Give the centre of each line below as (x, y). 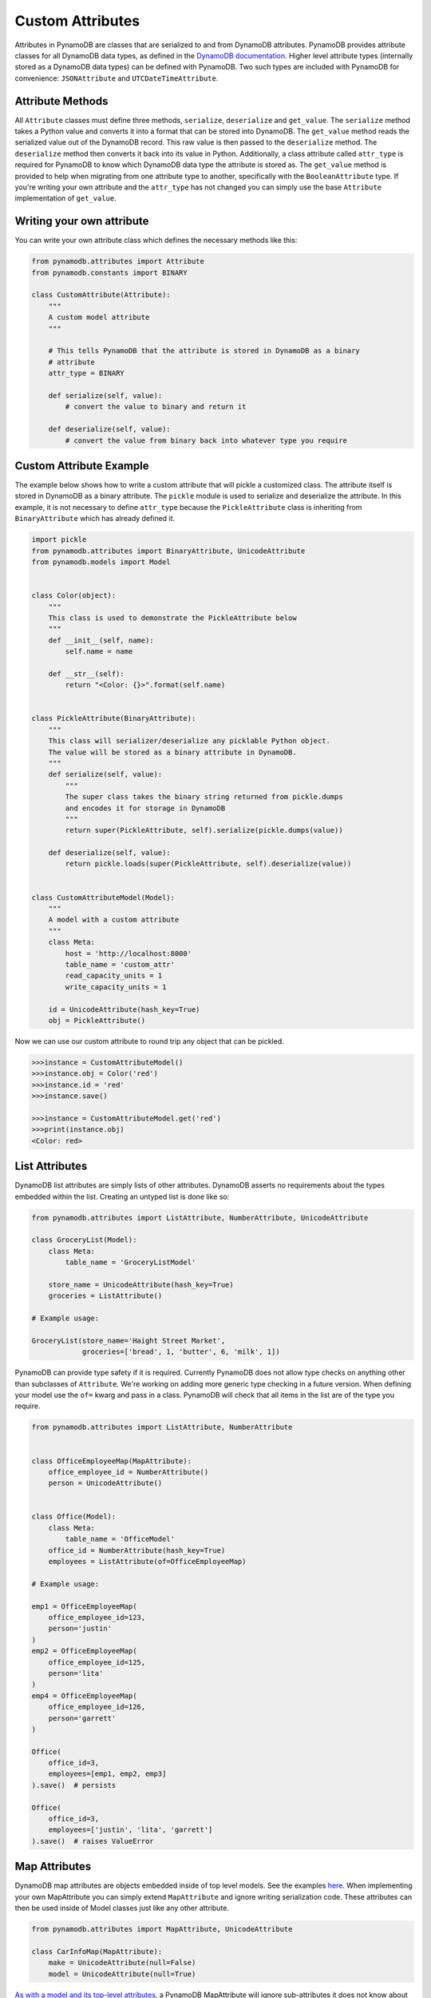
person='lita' (76, 1673)
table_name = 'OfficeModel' (120, 1539)
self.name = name (99, 652)
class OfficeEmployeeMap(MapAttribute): (111, 1461)
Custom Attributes (77, 21)
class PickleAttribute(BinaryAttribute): (114, 718)
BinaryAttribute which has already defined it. (95, 519)
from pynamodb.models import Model (101, 562)
